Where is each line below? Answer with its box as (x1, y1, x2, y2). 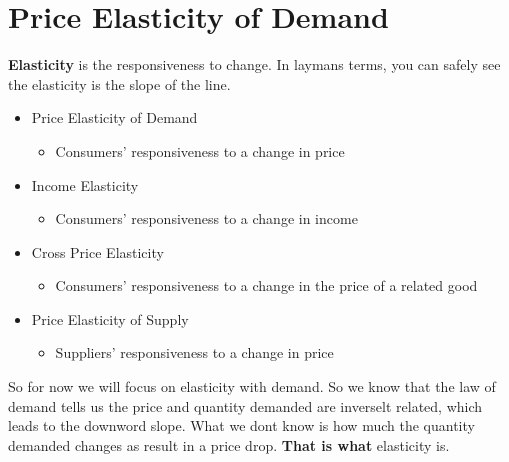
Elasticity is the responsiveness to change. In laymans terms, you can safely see (8, 54, 501, 75)
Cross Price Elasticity (31, 241, 164, 262)
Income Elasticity (31, 174, 139, 195)
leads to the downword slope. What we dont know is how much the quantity (8, 415, 475, 436)
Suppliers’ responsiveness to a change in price (55, 342, 334, 363)
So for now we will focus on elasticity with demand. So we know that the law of (8, 376, 496, 397)
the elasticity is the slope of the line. (8, 73, 231, 94)
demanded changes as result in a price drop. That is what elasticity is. (8, 434, 450, 455)
